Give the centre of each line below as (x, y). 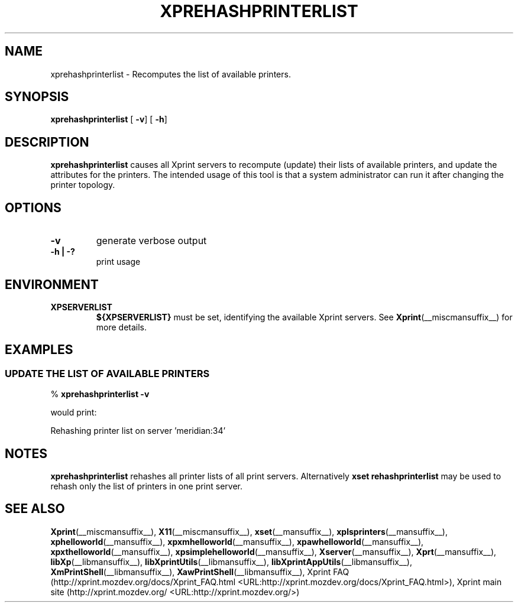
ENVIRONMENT (52, 284)
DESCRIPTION (47, 142)
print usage (118, 262)
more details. (122, 327)
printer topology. (83, 185)
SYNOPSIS (37, 97)
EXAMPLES (39, 350)
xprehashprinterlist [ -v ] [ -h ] (109, 119)
